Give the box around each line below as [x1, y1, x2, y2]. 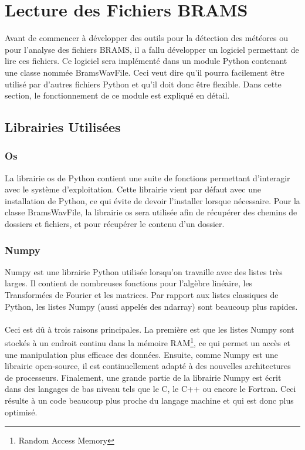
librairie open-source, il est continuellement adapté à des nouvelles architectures [5, 360, 291, 372]
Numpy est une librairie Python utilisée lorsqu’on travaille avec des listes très [5, 265, 283, 278]
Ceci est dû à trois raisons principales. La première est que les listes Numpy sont [5, 323, 294, 335]
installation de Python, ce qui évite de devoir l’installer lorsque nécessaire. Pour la [5, 194, 300, 207]
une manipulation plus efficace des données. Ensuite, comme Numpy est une [5, 348, 279, 360]
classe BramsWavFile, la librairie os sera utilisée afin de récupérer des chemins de [5, 206, 297, 218]
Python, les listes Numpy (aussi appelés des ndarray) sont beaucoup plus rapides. [5, 300, 298, 312]
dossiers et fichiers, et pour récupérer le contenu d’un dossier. [5, 218, 225, 230]
